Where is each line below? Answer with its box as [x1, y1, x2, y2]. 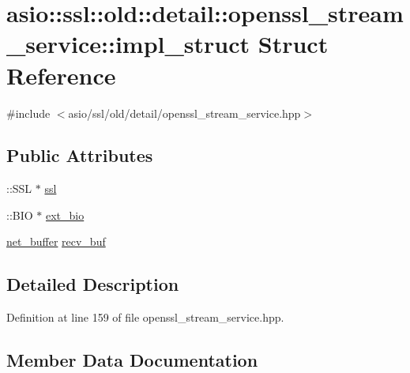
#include [6, 104, 51, 121]
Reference [6, 58, 116, 91]
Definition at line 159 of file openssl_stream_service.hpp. [6, 309, 284, 326]
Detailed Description [6, 272, 179, 296]
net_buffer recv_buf [6, 233, 106, 250]
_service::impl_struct [6, 28, 250, 60]
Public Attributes [6, 143, 153, 168]
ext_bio [45, 206, 85, 223]
